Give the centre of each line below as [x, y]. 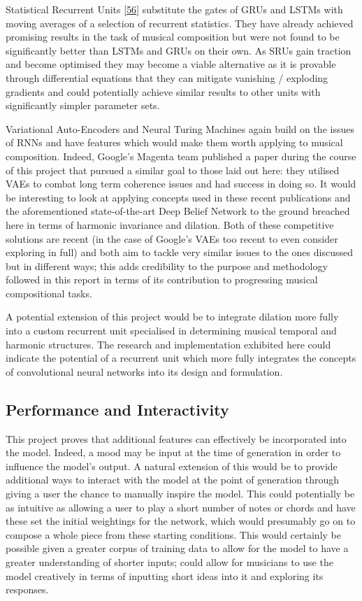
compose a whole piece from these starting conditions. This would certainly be [173, 534]
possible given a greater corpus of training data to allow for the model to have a [177, 548]
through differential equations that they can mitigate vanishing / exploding [167, 77]
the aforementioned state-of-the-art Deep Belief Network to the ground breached [178, 211]
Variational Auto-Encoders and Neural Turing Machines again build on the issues [180, 128]
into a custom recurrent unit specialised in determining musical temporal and [171, 331]
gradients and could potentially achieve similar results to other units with [163, 91]
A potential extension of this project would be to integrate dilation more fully [172, 317]
